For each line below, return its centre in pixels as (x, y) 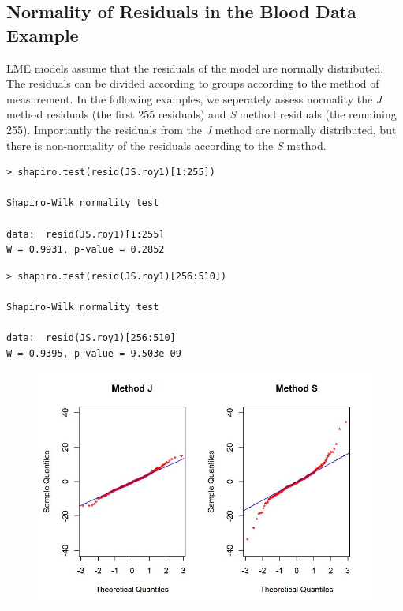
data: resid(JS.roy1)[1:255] (86, 234)
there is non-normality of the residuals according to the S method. (166, 145)
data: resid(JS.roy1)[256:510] (91, 338)
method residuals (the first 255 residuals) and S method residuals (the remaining (201, 114)
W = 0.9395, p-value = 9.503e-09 (94, 353)
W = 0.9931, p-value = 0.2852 (86, 250)
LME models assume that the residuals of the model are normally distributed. (195, 67)
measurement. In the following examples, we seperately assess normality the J (194, 98)
